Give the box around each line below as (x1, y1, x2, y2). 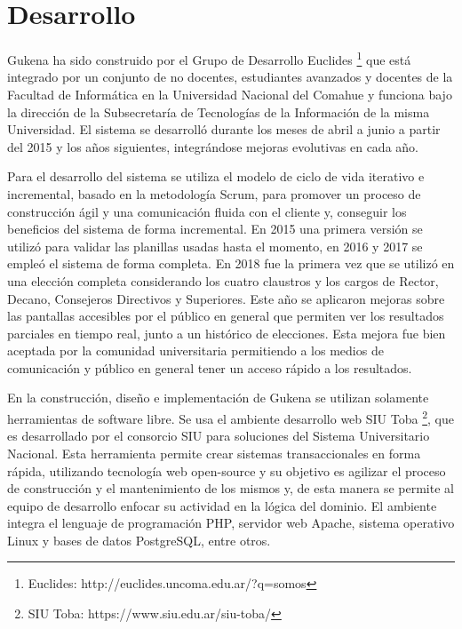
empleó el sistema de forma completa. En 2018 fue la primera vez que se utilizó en (7, 254, 455, 273)
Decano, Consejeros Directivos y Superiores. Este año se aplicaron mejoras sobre (7, 289, 445, 307)
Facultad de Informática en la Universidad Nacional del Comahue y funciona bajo (7, 84, 452, 103)
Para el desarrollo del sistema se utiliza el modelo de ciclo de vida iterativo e (7, 167, 425, 186)
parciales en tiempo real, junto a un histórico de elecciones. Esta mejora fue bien (7, 323, 446, 342)
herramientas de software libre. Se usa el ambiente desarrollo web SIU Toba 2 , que (7, 407, 454, 427)
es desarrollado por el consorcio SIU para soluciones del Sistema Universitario (7, 426, 430, 445)
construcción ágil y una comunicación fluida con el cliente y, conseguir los (7, 202, 407, 220)
